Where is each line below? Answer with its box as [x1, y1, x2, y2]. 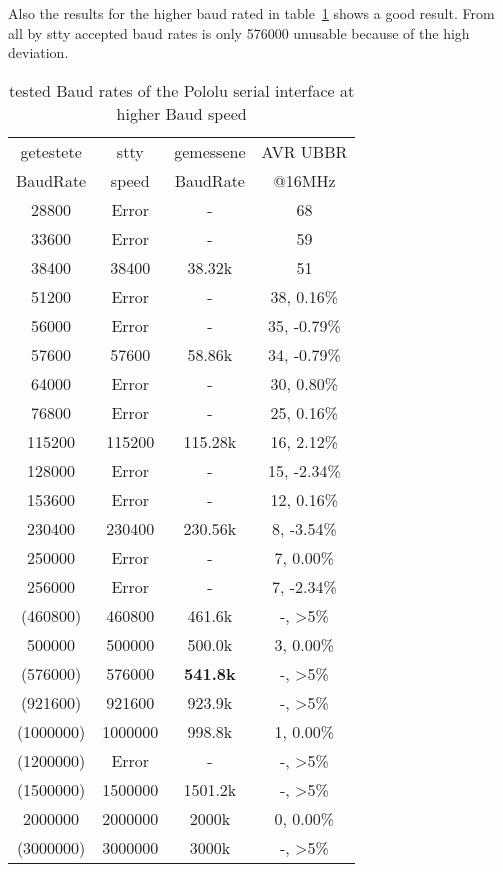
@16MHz [273, 168, 336, 192]
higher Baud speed [116, 101, 247, 125]
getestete [20, 139, 82, 163]
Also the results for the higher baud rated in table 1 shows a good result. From [8, 3, 495, 23]
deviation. [8, 42, 69, 63]
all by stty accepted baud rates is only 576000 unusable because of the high [8, 22, 470, 43]
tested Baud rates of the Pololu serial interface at [9, 78, 355, 102]
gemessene [174, 139, 246, 163]
